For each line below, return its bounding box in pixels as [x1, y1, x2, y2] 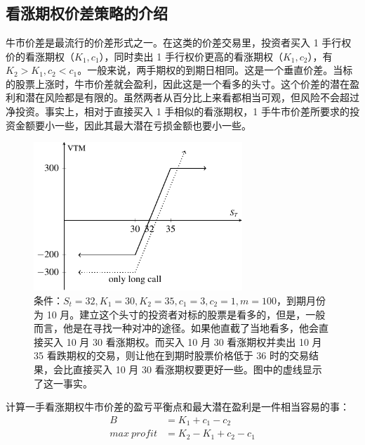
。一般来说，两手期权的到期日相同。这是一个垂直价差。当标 [77, 63, 353, 77]
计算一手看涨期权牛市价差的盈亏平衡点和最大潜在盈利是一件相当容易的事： [6, 399, 350, 414]
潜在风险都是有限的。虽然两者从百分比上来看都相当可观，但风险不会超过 [25, 90, 359, 105]
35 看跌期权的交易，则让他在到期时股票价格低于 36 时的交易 [34, 348, 309, 363]
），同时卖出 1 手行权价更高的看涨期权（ [99, 49, 283, 63]
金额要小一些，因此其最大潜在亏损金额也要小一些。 [15, 117, 251, 132]
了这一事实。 [34, 375, 93, 390]
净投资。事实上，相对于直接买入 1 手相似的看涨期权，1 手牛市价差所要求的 [6, 103, 350, 118]
